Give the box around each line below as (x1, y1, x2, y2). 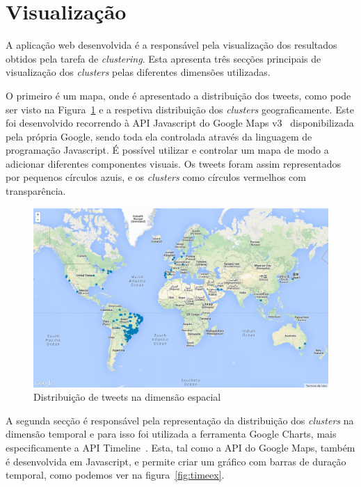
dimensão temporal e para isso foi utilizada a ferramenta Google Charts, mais (6, 426, 337, 441)
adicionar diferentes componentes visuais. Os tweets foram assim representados (6, 156, 341, 170)
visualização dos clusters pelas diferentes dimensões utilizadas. (6, 65, 271, 79)
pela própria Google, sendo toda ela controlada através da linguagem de (6, 129, 312, 143)
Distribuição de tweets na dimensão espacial (33, 390, 221, 404)
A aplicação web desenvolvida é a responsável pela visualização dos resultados (6, 38, 337, 52)
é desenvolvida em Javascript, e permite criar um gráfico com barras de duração (6, 454, 346, 468)
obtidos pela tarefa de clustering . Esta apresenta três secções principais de (6, 51, 321, 65)
